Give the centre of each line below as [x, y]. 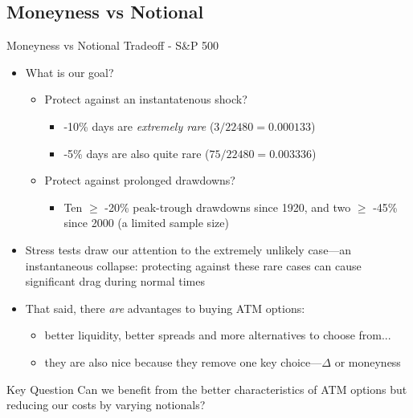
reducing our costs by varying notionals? [106, 405]
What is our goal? [70, 72]
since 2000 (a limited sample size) [146, 223]
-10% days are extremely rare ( [139, 126]
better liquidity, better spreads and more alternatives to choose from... [218, 335]
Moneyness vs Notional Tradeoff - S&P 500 [113, 45]
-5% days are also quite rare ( [137, 153]
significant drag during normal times [115, 281]
